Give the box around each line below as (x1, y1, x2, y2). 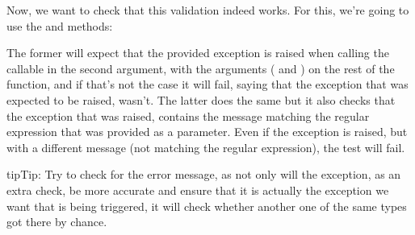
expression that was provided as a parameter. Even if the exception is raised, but (6, 123, 408, 140)
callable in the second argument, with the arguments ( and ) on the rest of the (6, 60, 395, 76)
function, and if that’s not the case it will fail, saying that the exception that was (6, 76, 409, 93)
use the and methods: (6, 17, 113, 34)
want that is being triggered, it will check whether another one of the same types (6, 197, 407, 214)
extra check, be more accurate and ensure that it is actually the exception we (6, 181, 389, 198)
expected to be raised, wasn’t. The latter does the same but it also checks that (6, 91, 396, 108)
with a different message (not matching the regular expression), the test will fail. (6, 138, 405, 155)
